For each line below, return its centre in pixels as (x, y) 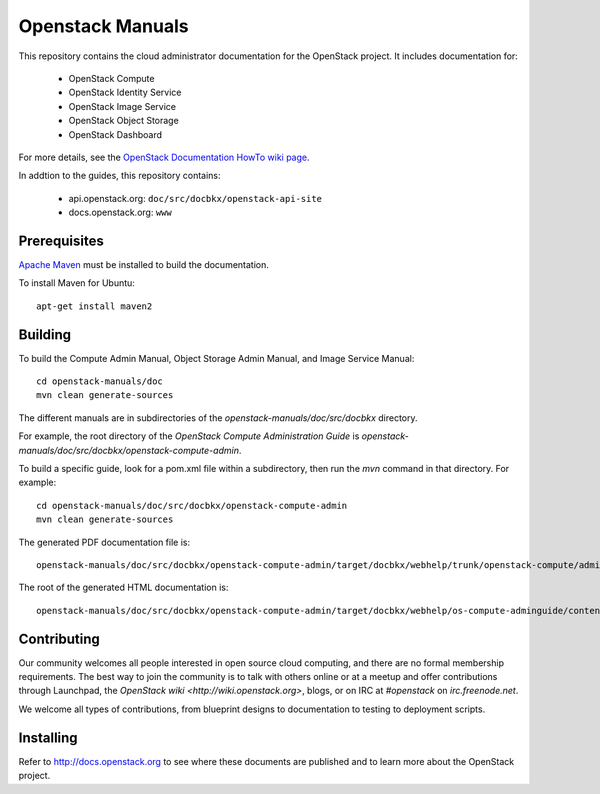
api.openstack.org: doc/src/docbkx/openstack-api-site (195, 198)
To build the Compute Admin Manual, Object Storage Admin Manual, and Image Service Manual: (216, 358)
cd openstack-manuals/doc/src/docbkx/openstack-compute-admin (192, 505)
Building (45, 334)
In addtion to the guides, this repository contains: (119, 176)
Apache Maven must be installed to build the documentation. (144, 264)
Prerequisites (61, 240)
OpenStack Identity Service (125, 92)
